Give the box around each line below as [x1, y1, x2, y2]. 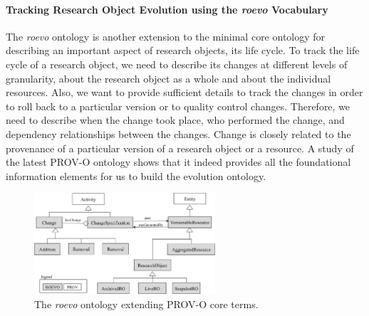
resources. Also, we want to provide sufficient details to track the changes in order [6, 85, 363, 100]
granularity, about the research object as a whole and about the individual [6, 70, 331, 85]
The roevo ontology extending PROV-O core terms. [34, 296, 259, 311]
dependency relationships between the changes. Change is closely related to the [6, 126, 351, 141]
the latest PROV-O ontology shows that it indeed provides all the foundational [6, 154, 351, 169]
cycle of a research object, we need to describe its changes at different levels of [6, 56, 348, 71]
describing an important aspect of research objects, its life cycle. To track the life [6, 43, 360, 58]
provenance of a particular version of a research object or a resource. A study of [6, 140, 354, 155]
